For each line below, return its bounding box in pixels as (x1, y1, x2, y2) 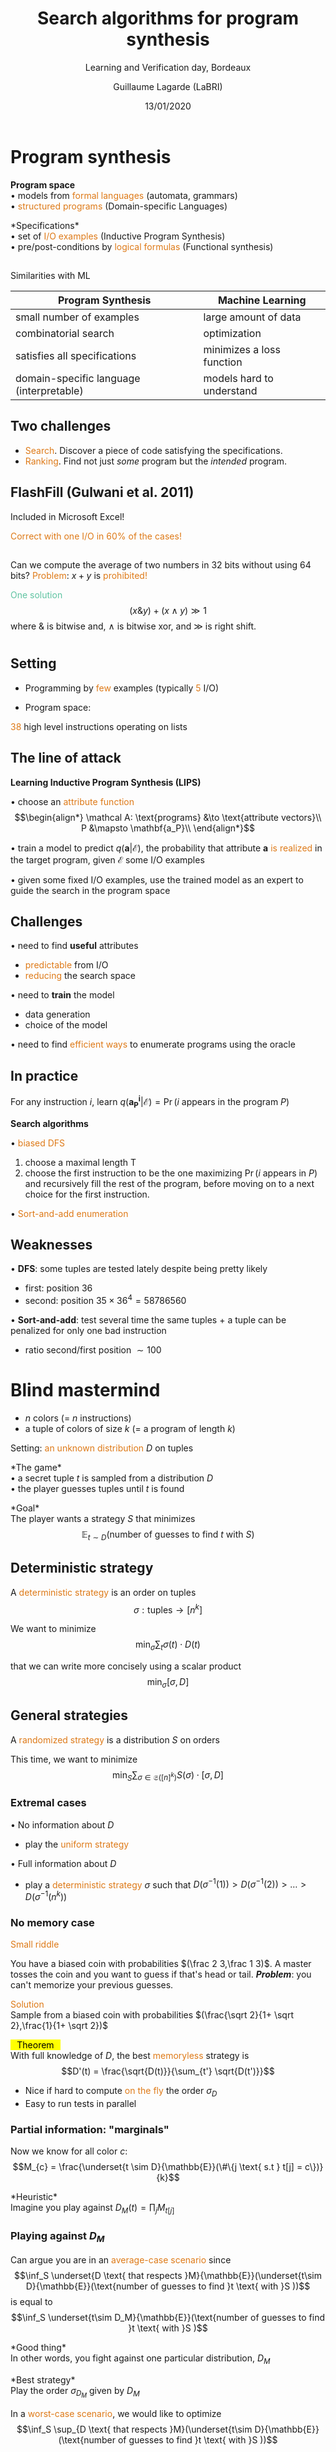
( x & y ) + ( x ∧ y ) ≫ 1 (129, 605, 207, 617)
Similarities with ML (10, 270, 91, 282)
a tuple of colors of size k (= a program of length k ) (24, 1423, 236, 1434)
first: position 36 (24, 1282, 93, 1294)
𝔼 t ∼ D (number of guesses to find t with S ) (81, 1528, 255, 1542)
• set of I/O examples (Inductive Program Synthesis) (10, 230, 226, 242)
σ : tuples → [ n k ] (133, 1602, 203, 1616)
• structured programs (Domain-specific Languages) (10, 200, 228, 212)
